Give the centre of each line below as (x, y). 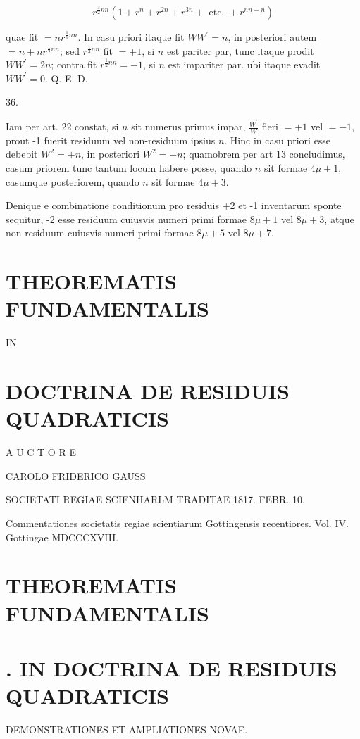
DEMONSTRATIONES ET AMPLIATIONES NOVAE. (127, 729)
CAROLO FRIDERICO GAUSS (76, 475)
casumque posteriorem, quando (73, 181)
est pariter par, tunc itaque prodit (240, 50)
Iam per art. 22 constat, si (62, 126)
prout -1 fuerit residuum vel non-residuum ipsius (111, 140)
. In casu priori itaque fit (131, 37)
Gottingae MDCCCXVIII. (62, 537)
